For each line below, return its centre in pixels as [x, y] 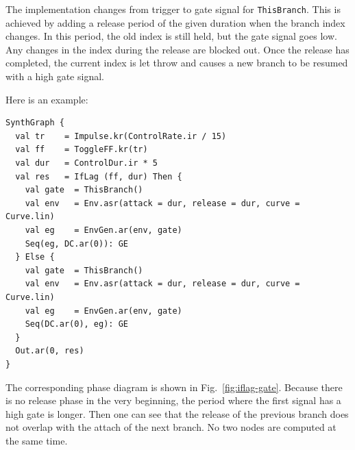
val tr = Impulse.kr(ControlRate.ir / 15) [121, 136]
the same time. [37, 440]
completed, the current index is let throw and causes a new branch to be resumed [177, 63]
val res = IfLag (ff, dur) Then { [99, 176]
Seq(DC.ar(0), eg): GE [76, 324]
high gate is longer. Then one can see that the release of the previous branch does [177, 413]
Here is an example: [47, 99]
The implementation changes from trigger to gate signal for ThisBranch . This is [173, 9]
